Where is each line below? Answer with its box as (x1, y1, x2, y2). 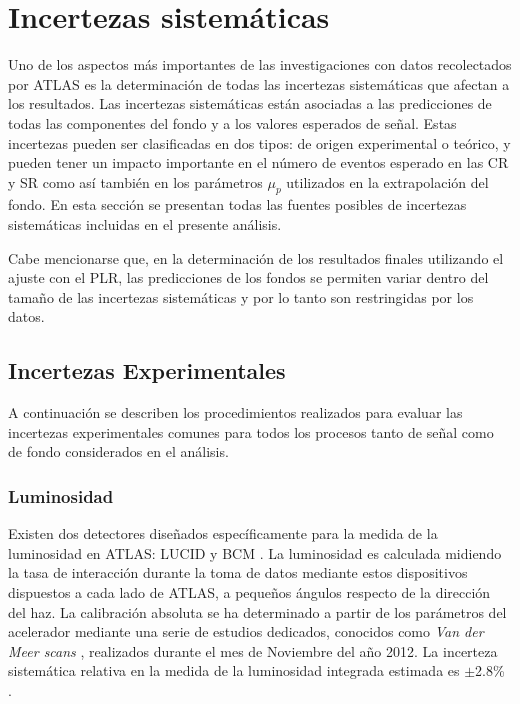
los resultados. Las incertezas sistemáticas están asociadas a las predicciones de (8, 93, 492, 114)
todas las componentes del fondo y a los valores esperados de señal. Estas (8, 112, 457, 133)
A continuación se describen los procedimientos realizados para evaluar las (8, 402, 463, 423)
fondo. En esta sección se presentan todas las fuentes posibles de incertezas (8, 194, 467, 215)
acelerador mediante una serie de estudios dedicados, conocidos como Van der (8, 621, 484, 642)
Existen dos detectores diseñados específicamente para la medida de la (8, 523, 438, 544)
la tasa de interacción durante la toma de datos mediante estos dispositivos (8, 562, 468, 583)
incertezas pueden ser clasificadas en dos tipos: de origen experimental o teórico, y (8, 132, 511, 153)
